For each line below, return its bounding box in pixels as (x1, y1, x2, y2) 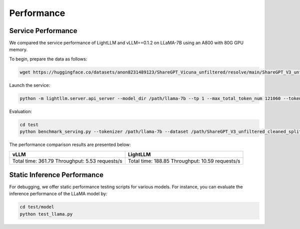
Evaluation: (9, 108, 32, 114)
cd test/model (19, 204, 54, 210)
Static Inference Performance (9, 170, 103, 179)
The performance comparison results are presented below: (9, 141, 131, 147)
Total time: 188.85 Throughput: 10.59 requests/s (127, 157, 240, 164)
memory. (9, 46, 27, 52)
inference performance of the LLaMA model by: (9, 190, 107, 197)
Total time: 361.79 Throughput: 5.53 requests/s (12, 157, 122, 164)
